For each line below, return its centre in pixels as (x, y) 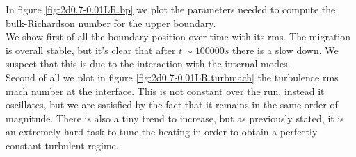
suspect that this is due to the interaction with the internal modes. (148, 64)
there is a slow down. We (285, 50)
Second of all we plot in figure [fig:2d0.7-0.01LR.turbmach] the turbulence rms (172, 77)
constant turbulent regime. (62, 145)
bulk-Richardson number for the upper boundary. (111, 23)
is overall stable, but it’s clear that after (91, 50)
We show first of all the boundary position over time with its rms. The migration (178, 36)
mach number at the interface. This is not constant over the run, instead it (165, 91)
